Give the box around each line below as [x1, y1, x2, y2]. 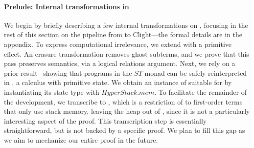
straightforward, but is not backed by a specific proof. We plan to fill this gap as [4, 125, 245, 135]
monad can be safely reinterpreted [144, 67, 247, 78]
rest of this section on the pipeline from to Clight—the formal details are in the [4, 29, 242, 40]
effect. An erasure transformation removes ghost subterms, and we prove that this [4, 48, 249, 59]
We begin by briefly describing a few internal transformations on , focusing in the [4, 20, 248, 30]
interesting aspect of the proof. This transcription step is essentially [4, 115, 207, 126]
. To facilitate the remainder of [154, 86, 247, 97]
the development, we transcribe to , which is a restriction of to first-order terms [4, 96, 243, 106]
